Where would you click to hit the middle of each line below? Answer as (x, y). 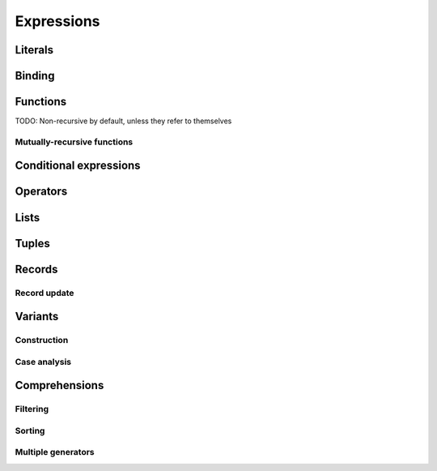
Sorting (30, 430)
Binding (35, 76)
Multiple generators (55, 452)
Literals (34, 50)
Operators (41, 192)
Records (36, 269)
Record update (45, 293)
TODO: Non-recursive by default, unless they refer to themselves (123, 121)
